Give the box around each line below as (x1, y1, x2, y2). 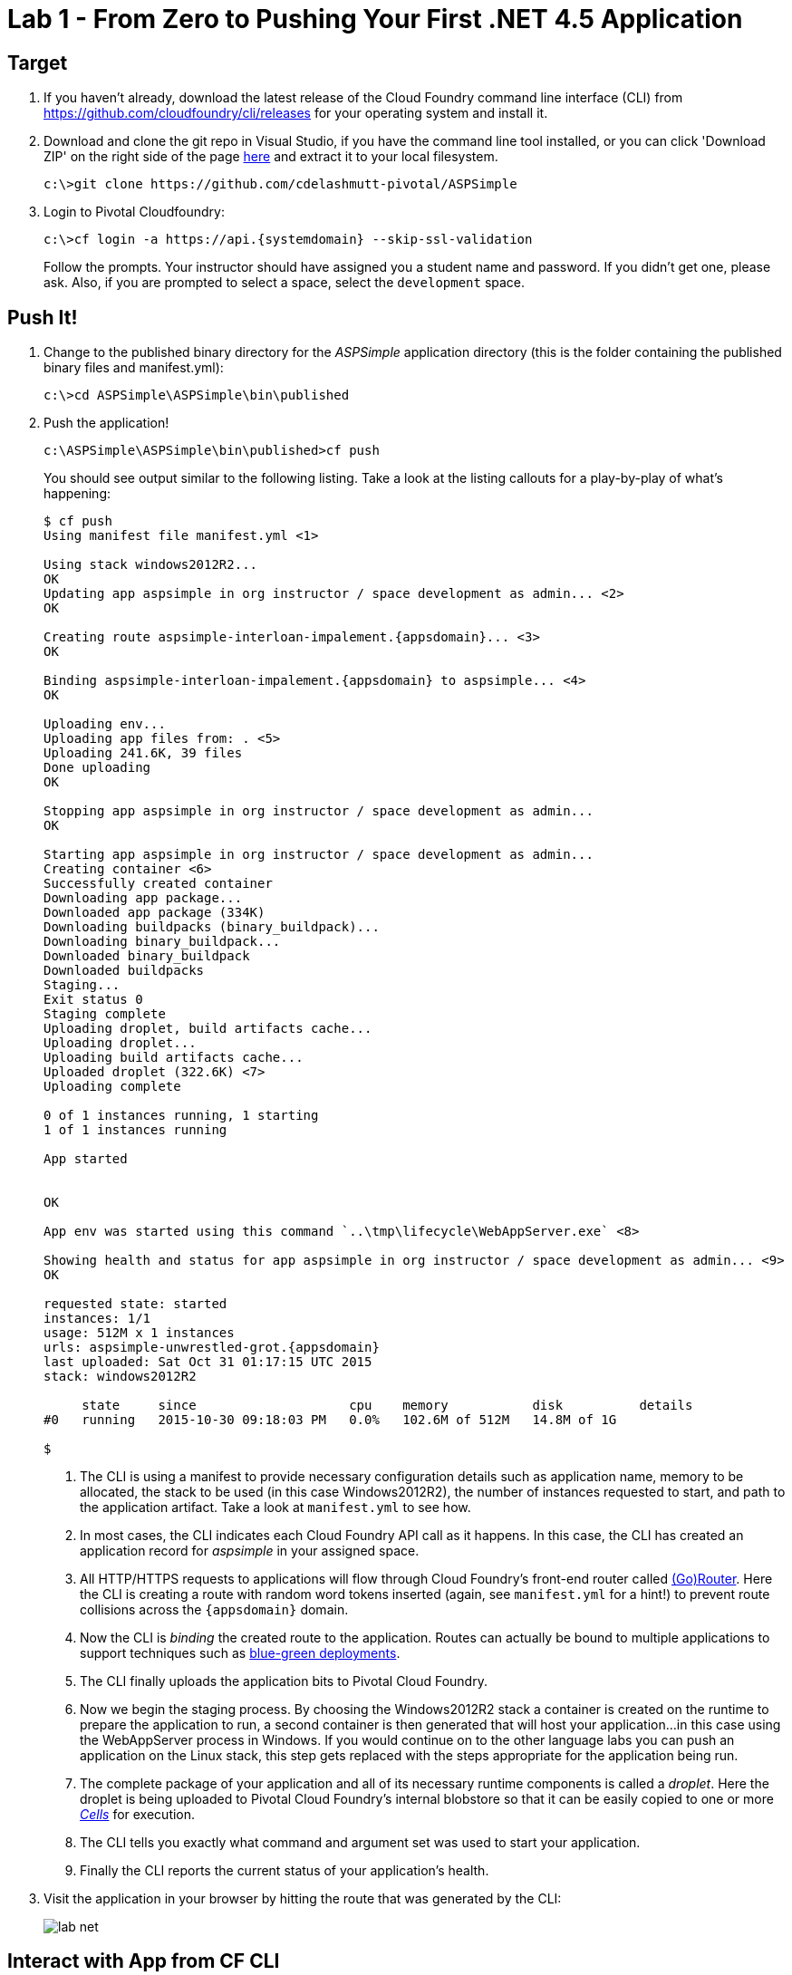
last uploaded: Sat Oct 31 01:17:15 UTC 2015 (43, 1354, 372, 1370)
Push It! (7, 305, 78, 329)
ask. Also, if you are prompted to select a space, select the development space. (43, 275, 526, 291)
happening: (43, 486, 111, 502)
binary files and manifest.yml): (43, 360, 224, 376)
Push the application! (43, 415, 169, 431)
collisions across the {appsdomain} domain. (80, 1602, 349, 1618)
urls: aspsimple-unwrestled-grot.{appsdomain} (43, 1340, 380, 1355)
